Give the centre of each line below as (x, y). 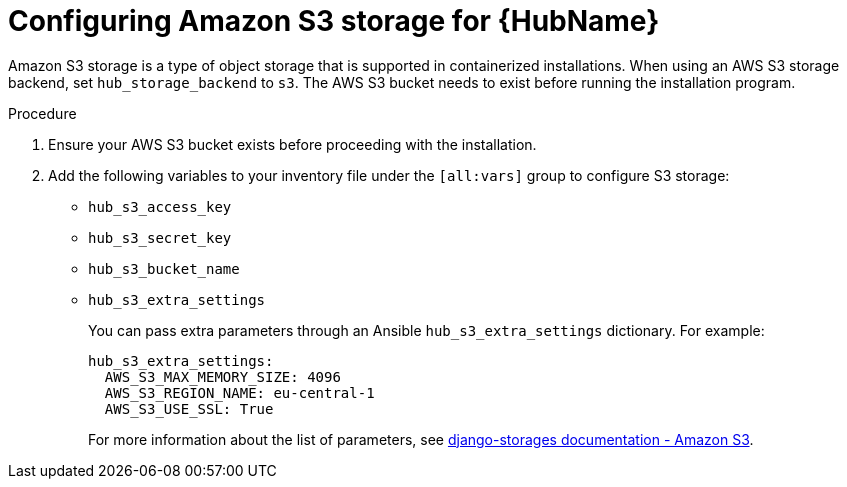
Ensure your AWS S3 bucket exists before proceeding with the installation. (292, 144)
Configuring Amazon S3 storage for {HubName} (334, 21)
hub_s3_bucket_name (164, 268)
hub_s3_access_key (160, 206)
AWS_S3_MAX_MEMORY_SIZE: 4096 (222, 376)
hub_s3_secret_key (160, 237)
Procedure (42, 113)
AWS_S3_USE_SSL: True (189, 408)
